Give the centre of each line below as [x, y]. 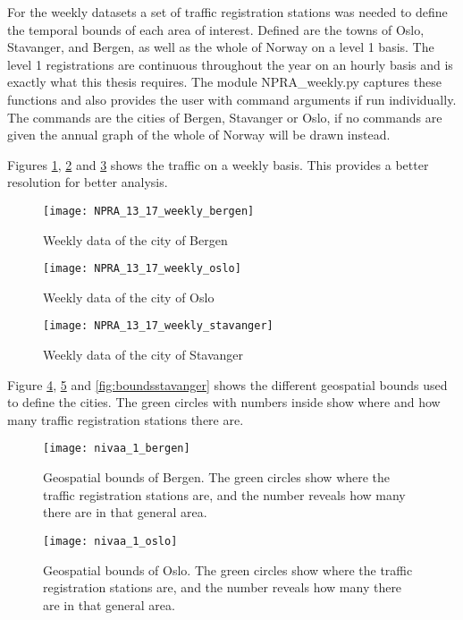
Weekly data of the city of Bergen [135, 239]
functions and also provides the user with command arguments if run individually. [232, 99]
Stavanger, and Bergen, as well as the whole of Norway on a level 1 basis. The [221, 47]
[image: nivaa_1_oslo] [110, 541]
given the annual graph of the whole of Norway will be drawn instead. [199, 135]
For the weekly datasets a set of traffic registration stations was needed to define [227, 12]
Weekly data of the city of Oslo [129, 297]
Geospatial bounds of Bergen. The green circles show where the [217, 477]
